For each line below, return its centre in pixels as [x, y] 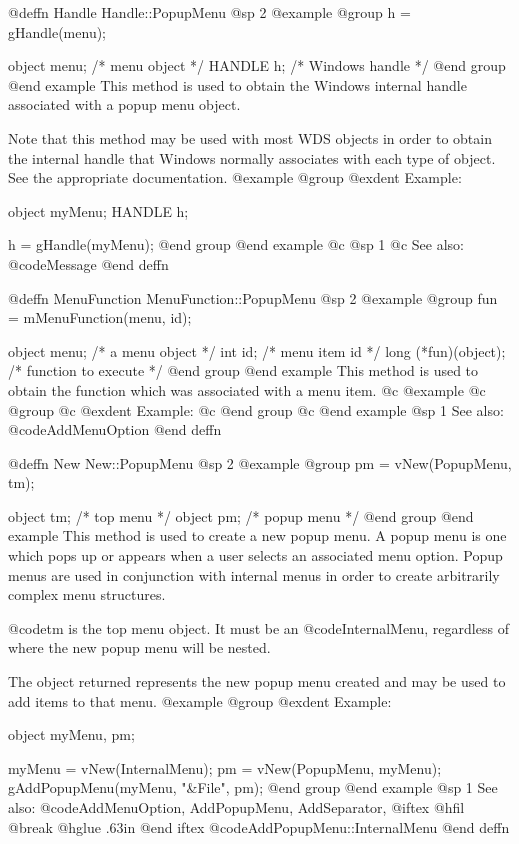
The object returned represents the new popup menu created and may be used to [257, 681]
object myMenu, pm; [71, 734]
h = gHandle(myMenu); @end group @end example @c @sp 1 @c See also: [236, 244]
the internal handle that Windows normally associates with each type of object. [252, 157]
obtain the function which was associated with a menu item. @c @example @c [247, 389]
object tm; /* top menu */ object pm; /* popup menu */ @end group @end [241, 515]
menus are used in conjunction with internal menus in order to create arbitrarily [254, 574]
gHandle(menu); [57, 31]
